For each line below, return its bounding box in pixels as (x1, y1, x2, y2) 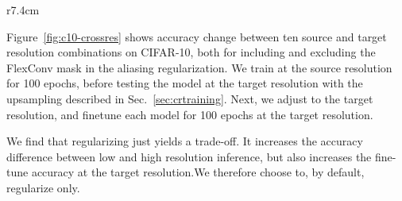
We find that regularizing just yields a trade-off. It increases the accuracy (6, 133, 363, 149)
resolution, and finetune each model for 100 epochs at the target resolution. (6, 106, 373, 122)
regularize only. (6, 179, 80, 195)
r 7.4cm (6, 2, 40, 17)
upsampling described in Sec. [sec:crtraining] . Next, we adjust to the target (6, 90, 373, 106)
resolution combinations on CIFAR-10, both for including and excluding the (6, 44, 376, 60)
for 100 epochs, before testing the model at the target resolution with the (6, 75, 363, 91)
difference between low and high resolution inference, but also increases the (6, 148, 372, 164)
